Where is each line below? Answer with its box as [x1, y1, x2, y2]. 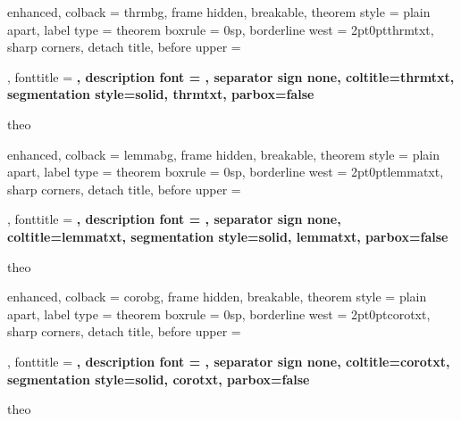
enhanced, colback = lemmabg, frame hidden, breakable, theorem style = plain [7, 144, 440, 163]
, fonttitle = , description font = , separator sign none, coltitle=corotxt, [7, 351, 450, 370]
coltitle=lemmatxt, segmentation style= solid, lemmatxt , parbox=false [7, 227, 448, 245]
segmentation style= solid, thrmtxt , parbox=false [7, 85, 314, 103]
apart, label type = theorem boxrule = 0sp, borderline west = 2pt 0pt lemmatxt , [7, 162, 444, 181]
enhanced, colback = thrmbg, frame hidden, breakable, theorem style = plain [7, 3, 431, 21]
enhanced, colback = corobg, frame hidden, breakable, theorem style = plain [7, 287, 427, 306]
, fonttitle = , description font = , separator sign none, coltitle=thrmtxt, [7, 67, 455, 86]
